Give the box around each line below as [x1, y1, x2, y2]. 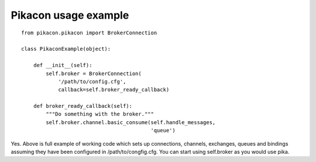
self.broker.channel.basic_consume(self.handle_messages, [46, 119, 216, 125]
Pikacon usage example [11, 9, 129, 22]
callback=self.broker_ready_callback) [58, 86, 170, 93]
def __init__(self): [33, 62, 92, 69]
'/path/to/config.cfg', [58, 78, 126, 84]
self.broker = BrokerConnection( [46, 70, 142, 77]
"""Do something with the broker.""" [46, 111, 154, 118]
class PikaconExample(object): [21, 45, 111, 52]
